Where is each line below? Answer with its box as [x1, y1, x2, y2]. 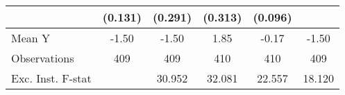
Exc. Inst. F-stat [11, 70, 92, 86]
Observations [11, 50, 74, 66]
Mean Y [11, 30, 51, 46]
